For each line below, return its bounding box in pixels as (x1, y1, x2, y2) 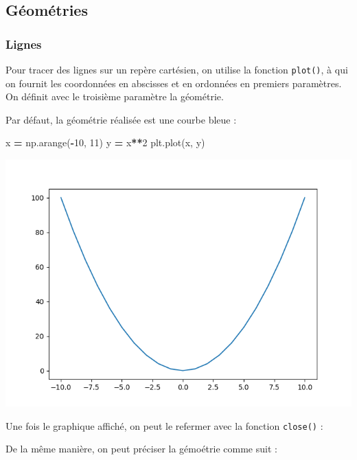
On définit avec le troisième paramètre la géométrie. (5, 89, 224, 104)
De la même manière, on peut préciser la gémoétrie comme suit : (5, 441, 277, 456)
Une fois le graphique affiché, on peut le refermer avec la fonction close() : (5, 418, 323, 433)
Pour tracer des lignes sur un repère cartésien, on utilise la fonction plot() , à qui (5, 62, 348, 76)
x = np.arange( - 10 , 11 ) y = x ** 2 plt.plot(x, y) (5, 135, 205, 150)
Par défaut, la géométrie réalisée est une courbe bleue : (5, 112, 237, 126)
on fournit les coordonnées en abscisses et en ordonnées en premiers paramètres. (5, 76, 342, 90)
